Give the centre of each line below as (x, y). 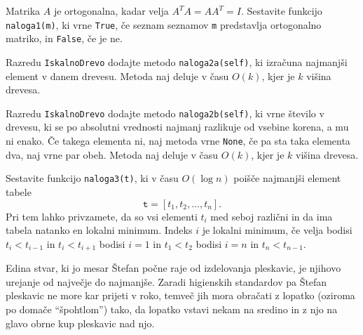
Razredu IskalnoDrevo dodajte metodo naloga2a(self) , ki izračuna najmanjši (177, 61)
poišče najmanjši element (287, 178)
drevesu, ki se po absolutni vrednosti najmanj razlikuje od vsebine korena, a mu (177, 127)
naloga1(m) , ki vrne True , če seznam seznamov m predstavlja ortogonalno (164, 24)
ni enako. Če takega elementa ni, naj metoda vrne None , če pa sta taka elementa (178, 140)
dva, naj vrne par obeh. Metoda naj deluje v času (112, 154)
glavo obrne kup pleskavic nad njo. (80, 323)
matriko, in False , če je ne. (64, 38)
